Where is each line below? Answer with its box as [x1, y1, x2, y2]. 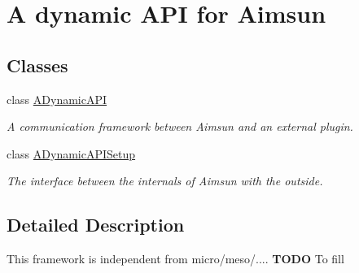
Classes [7, 52, 68, 77]
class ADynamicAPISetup [7, 145, 136, 162]
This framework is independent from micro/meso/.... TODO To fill [7, 250, 344, 267]
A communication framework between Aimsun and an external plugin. [7, 118, 353, 135]
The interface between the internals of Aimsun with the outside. [7, 172, 323, 189]
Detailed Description [7, 212, 185, 237]
